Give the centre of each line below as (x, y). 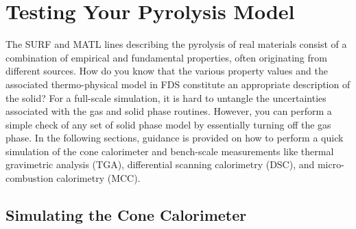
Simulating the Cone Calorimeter (126, 215)
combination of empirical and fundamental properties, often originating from (166, 57)
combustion (29, 178)
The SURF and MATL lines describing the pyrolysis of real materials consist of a (176, 44)
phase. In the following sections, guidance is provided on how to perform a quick (175, 138)
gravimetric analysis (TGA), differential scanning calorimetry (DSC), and (160, 164)
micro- (331, 164)
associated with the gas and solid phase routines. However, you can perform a (169, 111)
